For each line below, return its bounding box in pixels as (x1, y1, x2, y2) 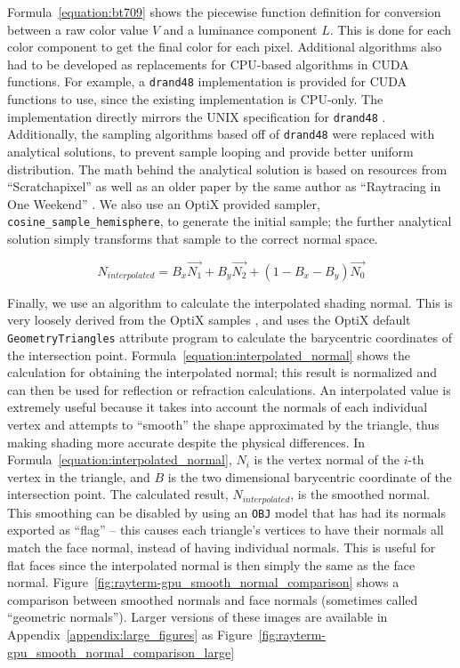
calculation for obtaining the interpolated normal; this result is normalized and (7, 363, 438, 382)
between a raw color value (7, 20, 149, 38)
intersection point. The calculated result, (7, 485, 229, 503)
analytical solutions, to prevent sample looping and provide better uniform (7, 141, 414, 160)
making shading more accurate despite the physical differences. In (7, 432, 366, 451)
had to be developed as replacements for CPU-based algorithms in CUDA (7, 54, 409, 73)
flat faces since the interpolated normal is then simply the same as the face (7, 555, 416, 574)
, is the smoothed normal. (290, 485, 431, 503)
